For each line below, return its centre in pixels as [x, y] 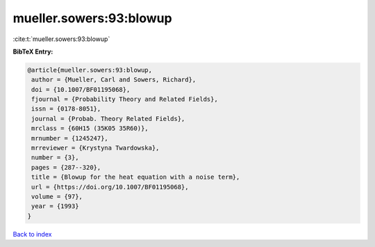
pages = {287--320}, [66, 167]
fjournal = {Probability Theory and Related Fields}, [125, 99]
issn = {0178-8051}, [66, 109]
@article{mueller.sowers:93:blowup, [90, 70]
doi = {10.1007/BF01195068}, [81, 89]
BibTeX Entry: [33, 51]
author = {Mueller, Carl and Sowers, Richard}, [114, 80]
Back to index [32, 234]
